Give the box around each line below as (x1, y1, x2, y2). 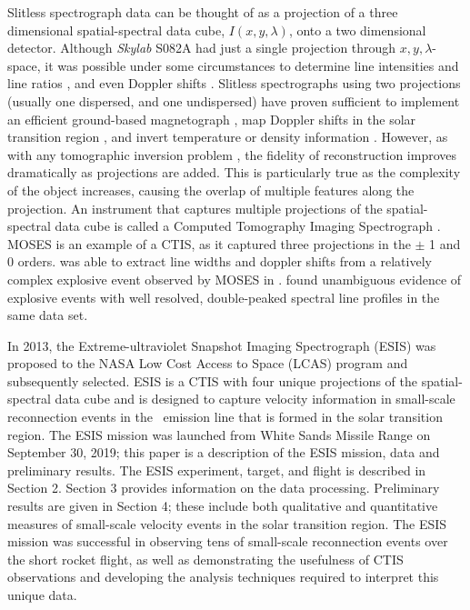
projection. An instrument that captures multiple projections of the (7, 198, 383, 217)
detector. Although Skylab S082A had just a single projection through (7, 38, 396, 57)
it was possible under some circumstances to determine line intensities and (45, 55, 459, 75)
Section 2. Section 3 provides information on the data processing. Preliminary (7, 478, 440, 497)
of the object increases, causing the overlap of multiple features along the (7, 180, 415, 199)
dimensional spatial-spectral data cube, (7, 20, 225, 39)
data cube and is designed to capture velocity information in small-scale (55, 389, 455, 408)
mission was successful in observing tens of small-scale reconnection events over (7, 532, 448, 551)
